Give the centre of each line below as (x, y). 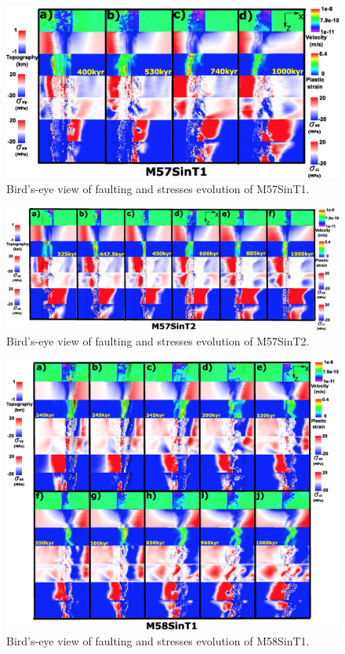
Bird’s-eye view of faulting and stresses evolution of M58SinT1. (158, 640)
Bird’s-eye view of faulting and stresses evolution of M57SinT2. (158, 341)
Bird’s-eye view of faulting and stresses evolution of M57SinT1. (158, 189)
